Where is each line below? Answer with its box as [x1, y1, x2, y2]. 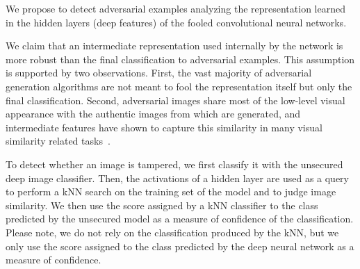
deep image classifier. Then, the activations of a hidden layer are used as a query [6, 170, 350, 185]
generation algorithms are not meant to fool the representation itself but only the [6, 79, 352, 93]
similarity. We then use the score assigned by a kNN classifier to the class [6, 197, 318, 212]
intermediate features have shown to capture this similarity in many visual [6, 120, 322, 134]
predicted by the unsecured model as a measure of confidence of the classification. [6, 211, 354, 226]
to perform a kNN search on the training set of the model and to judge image [6, 184, 336, 199]
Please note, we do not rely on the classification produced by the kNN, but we [6, 225, 339, 239]
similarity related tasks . [6, 133, 111, 148]
